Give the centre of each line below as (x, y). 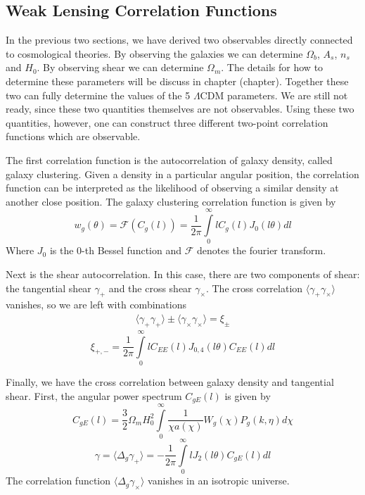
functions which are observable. (73, 136)
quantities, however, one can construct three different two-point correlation (167, 122)
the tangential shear (49, 288)
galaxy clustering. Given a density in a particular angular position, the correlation (182, 174)
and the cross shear (150, 288)
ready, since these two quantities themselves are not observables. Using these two (180, 109)
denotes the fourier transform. (261, 250)
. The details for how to (272, 67)
